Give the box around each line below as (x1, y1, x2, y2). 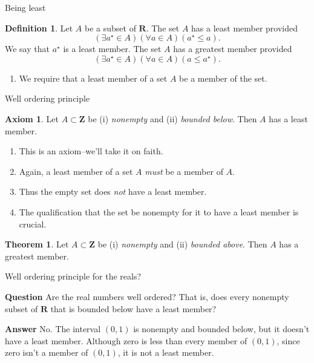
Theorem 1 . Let (5, 238, 69, 250)
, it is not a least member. (117, 346, 214, 359)
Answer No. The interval (5, 322, 101, 335)
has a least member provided (191, 21, 298, 34)
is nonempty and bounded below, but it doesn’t (133, 322, 310, 335)
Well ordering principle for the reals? (5, 270, 142, 283)
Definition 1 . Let (5, 21, 73, 34)
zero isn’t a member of (5, 346, 88, 359)
